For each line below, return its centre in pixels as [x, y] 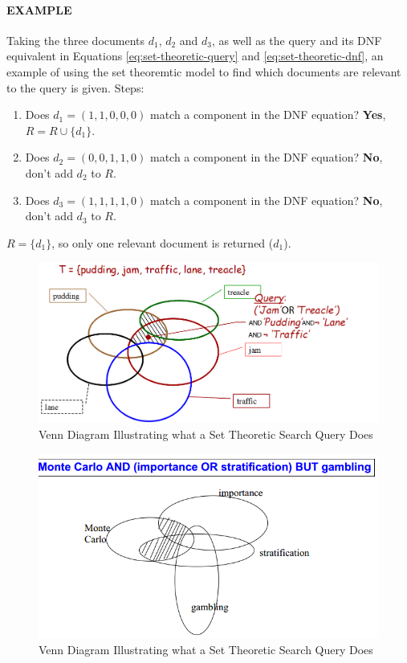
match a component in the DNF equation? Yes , [268, 115]
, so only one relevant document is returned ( [163, 242]
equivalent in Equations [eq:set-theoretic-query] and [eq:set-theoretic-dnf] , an [195, 56]
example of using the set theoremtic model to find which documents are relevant [204, 71]
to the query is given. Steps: [75, 87]
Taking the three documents [76, 40]
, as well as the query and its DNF [297, 40]
